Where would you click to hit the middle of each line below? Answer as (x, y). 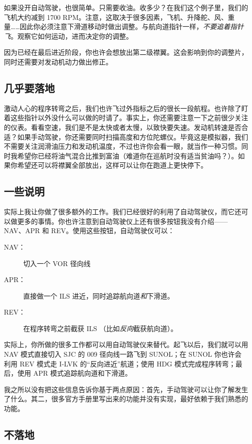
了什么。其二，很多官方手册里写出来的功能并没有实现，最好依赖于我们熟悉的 (126, 399)
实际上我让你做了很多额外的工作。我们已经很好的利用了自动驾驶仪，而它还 (123, 212)
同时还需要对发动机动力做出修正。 (58, 61)
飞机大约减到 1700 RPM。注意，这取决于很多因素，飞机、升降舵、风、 (116, 17)
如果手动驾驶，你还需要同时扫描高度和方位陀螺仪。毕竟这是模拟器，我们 (133, 136)
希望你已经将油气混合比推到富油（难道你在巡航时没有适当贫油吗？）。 (127, 155)
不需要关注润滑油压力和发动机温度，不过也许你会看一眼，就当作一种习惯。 (123, 146)
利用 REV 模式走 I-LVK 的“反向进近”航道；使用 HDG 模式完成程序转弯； (120, 363)
